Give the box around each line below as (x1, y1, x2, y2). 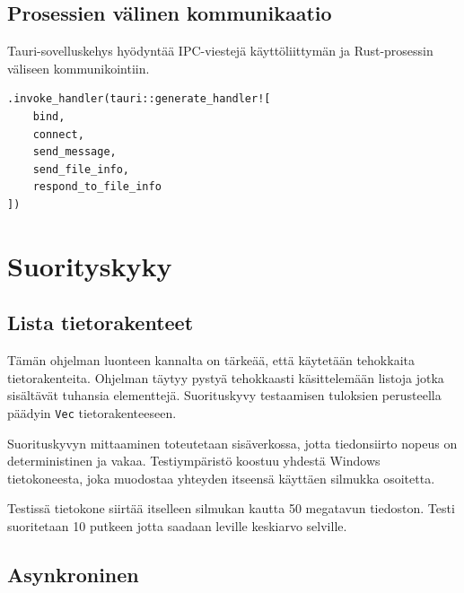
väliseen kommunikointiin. (7, 58, 150, 77)
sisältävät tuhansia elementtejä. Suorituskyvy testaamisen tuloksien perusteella (7, 386, 442, 405)
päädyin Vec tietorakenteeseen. (7, 403, 177, 422)
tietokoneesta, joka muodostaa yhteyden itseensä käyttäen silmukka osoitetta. (7, 468, 435, 487)
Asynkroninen (7, 560, 139, 588)
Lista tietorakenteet (7, 309, 194, 336)
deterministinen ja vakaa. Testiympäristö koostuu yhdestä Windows (7, 451, 381, 470)
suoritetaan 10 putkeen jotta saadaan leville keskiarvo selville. (7, 516, 347, 535)
